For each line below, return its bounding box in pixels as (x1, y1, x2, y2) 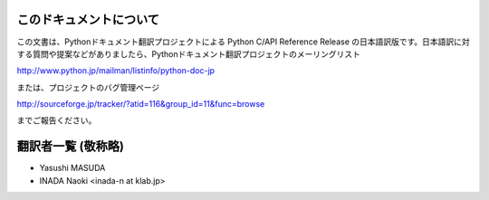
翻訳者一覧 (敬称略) (16, 138, 124, 154)
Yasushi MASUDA (39, 163, 106, 174)
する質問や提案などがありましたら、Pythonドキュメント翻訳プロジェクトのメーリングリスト (16, 48, 361, 59)
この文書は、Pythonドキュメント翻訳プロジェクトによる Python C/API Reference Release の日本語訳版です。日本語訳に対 (16, 36, 470, 47)
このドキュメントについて (16, 12, 160, 27)
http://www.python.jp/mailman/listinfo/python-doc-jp (16, 65, 216, 76)
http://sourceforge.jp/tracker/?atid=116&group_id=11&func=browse (16, 99, 265, 110)
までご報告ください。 (16, 115, 97, 126)
